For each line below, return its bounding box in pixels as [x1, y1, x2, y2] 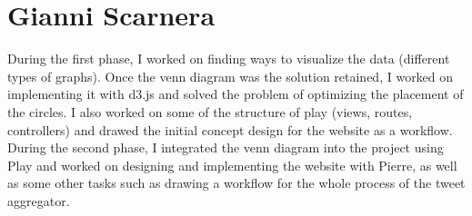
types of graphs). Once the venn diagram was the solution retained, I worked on [7, 66, 454, 85]
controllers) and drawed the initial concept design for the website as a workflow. [7, 120, 453, 139]
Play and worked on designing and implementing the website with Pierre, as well [7, 155, 457, 174]
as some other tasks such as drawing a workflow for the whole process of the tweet [7, 173, 466, 192]
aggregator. [7, 191, 70, 210]
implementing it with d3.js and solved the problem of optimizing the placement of [7, 84, 464, 103]
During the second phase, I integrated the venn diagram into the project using [7, 138, 444, 157]
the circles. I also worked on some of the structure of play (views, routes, [7, 102, 413, 121]
